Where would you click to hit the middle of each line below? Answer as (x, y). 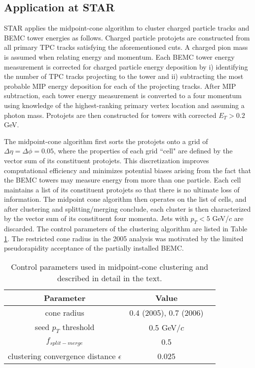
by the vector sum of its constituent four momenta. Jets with (96, 218)
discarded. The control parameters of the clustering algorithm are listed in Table (126, 229)
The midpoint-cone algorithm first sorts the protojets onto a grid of (106, 141)
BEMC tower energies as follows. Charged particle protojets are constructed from (127, 37)
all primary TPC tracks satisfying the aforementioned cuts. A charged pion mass (126, 47)
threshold (78, 327)
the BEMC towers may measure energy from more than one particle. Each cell (123, 180)
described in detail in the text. (109, 278)
